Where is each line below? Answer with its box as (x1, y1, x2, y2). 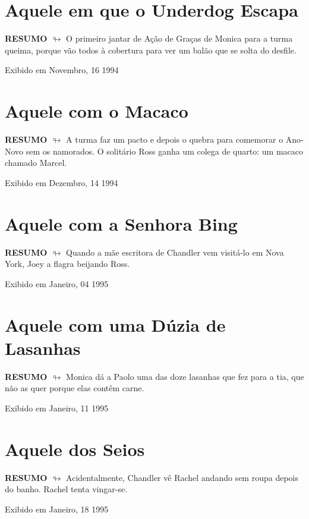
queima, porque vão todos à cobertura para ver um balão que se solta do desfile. (5, 43, 297, 56)
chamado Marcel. (5, 156, 67, 169)
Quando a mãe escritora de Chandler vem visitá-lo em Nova (66, 246, 284, 258)
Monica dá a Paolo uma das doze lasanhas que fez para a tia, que (66, 370, 304, 382)
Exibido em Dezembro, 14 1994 (5, 176, 118, 188)
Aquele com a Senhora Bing (5, 211, 238, 235)
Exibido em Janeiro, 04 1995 (5, 277, 109, 290)
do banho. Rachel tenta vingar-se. (5, 483, 128, 495)
